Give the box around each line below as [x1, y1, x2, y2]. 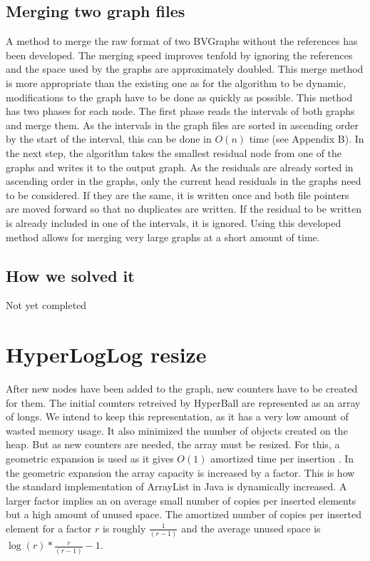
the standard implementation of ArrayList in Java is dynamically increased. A [6, 479, 347, 494]
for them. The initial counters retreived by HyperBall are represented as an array [6, 395, 361, 410]
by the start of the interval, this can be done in [6, 131, 212, 146]
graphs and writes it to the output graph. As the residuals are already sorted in [6, 159, 354, 174]
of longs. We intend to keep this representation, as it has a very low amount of [6, 409, 349, 424]
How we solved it [6, 264, 135, 286]
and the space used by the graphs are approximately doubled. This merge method [6, 61, 364, 76]
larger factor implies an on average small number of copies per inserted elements [6, 492, 356, 507]
